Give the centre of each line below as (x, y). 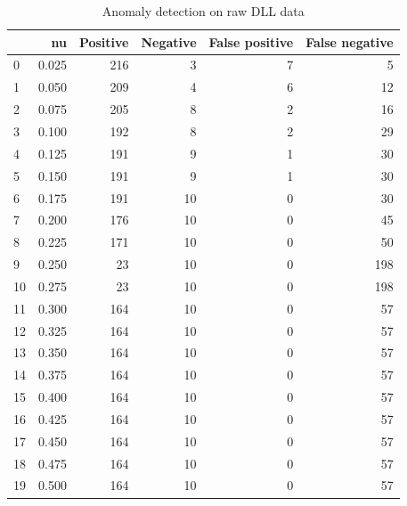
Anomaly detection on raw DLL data (203, 11)
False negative (350, 41)
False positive (251, 41)
